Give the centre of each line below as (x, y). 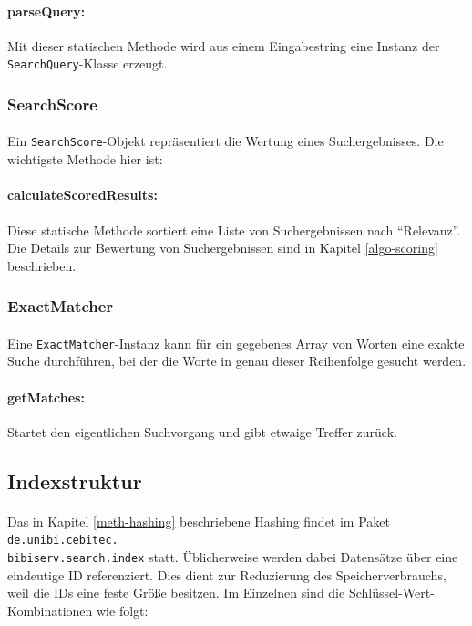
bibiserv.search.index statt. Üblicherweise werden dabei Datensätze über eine (233, 557)
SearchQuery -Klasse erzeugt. (87, 63)
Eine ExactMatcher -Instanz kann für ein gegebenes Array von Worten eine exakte (236, 343)
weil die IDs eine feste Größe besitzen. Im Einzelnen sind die (176, 593)
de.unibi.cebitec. (63, 541)
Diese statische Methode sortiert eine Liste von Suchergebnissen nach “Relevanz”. (234, 230)
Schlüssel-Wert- (391, 593)
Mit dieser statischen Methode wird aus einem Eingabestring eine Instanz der (224, 45)
